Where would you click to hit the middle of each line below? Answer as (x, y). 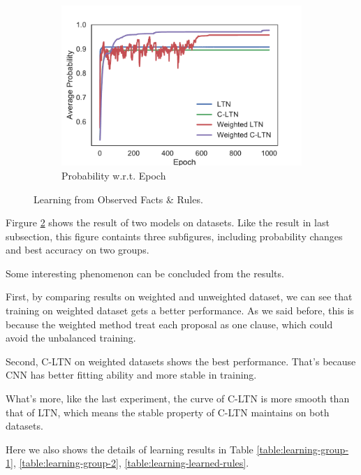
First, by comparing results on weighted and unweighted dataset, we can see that (179, 297)
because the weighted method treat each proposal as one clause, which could (169, 324)
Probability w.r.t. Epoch (114, 175)
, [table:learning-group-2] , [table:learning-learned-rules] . (131, 463)
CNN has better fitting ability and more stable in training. (131, 375)
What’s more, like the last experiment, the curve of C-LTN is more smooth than (178, 399)
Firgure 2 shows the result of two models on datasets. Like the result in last (168, 222)
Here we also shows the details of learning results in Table (130, 449)
